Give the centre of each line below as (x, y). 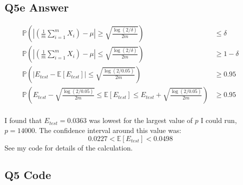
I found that (23, 120)
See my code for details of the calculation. (69, 147)
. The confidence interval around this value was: (108, 130)
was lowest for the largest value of (141, 120)
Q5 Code (28, 174)
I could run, (219, 120)
